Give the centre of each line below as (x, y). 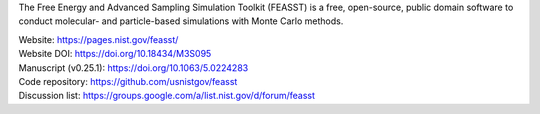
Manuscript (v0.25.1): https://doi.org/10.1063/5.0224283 (133, 67)
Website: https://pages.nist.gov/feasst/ (98, 39)
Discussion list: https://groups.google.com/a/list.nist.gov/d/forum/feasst (166, 96)
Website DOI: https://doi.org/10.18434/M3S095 (115, 54)
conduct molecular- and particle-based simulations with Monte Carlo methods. (181, 21)
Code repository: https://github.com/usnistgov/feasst (128, 81)
